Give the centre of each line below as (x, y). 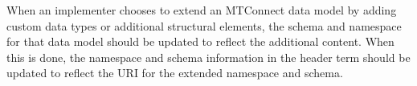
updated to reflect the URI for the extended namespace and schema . (175, 73)
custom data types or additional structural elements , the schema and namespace (204, 25)
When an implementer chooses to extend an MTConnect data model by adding (202, 10)
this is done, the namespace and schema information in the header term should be (208, 57)
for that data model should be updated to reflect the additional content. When (200, 41)
